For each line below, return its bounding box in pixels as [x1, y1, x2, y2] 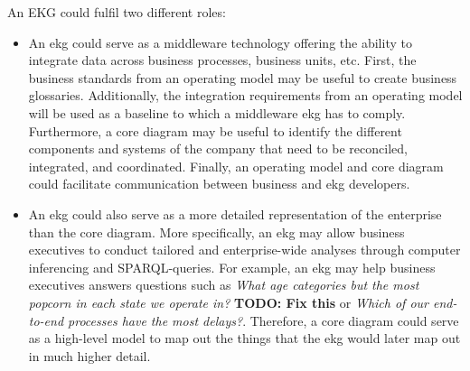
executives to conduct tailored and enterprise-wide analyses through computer [28, 240, 461, 259]
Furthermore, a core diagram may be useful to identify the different [28, 121, 402, 140]
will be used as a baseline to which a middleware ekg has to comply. [28, 103, 406, 122]
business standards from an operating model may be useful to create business [28, 68, 457, 87]
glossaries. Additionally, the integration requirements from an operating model [28, 86, 463, 105]
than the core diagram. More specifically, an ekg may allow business [28, 222, 405, 241]
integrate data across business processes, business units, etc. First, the [28, 51, 417, 70]
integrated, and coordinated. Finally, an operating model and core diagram [28, 156, 444, 175]
